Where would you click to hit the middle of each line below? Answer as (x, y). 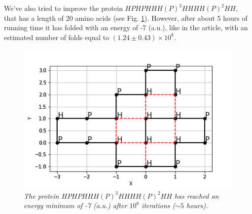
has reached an (197, 195)
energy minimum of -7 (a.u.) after (75, 205)
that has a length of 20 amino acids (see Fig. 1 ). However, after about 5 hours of (126, 18)
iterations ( (159, 205)
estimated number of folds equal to (57, 37)
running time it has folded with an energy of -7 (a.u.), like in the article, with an (126, 27)
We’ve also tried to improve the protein (63, 8)
